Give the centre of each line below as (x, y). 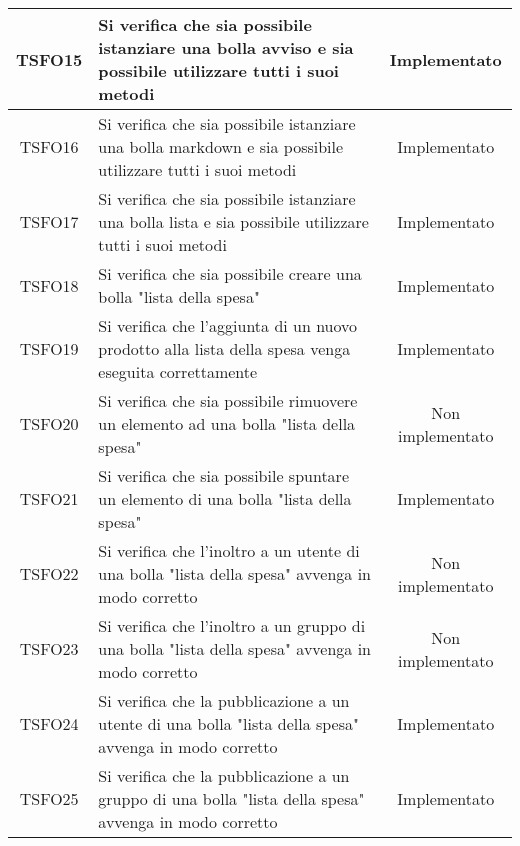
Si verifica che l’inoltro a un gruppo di (232, 625)
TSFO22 (49, 573)
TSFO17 (49, 221)
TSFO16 (49, 146)
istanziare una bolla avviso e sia (226, 47)
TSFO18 (49, 285)
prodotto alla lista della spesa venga (224, 348)
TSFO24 (49, 723)
